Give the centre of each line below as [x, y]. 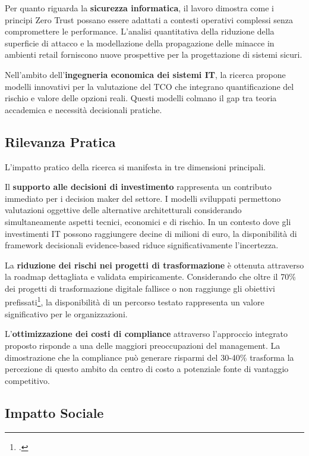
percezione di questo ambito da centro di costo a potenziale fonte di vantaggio [147, 369]
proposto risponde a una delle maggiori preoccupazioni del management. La [143, 345]
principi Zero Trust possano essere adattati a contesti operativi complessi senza [149, 19]
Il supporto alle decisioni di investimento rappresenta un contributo [138, 187]
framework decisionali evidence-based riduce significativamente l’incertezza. [142, 245]
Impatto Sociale [54, 412]
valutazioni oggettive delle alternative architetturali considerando [123, 210]
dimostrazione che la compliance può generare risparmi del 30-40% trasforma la [149, 357]
